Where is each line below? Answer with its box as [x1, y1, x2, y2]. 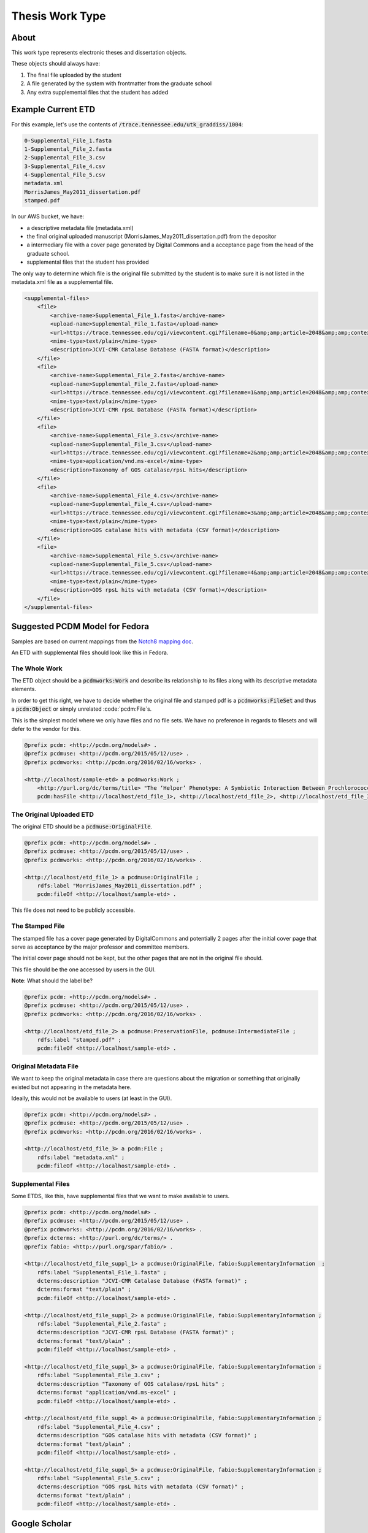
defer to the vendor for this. [11, 725, 81, 732]
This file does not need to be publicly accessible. [11, 906, 136, 914]
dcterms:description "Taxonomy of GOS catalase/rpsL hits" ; [37, 1380, 225, 1387]
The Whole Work [11, 664, 63, 673]
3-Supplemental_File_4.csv [24, 162, 105, 170]
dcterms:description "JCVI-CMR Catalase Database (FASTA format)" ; [37, 1277, 248, 1285]
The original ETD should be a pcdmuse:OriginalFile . [11, 823, 153, 830]
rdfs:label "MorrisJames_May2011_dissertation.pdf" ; [37, 882, 202, 889]
